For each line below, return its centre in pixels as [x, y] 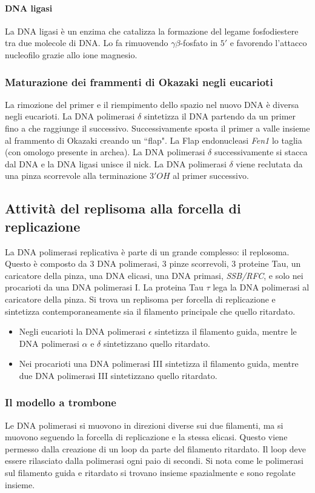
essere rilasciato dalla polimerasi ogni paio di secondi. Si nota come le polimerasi [154, 461]
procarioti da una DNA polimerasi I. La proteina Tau [104, 287]
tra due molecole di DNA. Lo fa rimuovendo [87, 43]
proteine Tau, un [270, 263]
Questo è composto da [46, 263]
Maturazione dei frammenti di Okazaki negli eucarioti [139, 82]
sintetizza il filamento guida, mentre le [226, 331]
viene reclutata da [269, 163]
